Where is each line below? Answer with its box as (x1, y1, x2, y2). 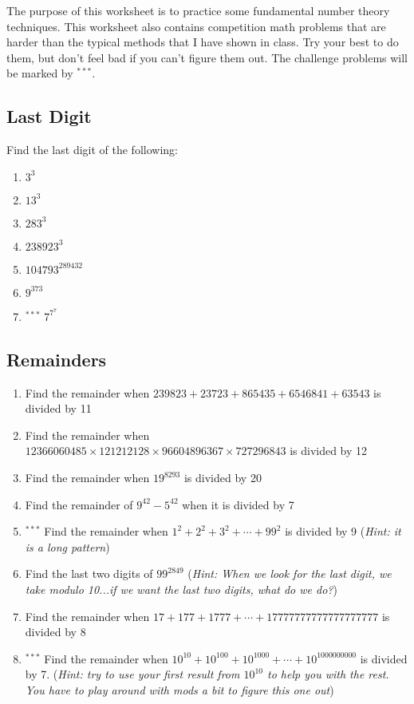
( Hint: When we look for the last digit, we (187, 565, 392, 582)
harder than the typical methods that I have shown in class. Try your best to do (6, 34, 399, 50)
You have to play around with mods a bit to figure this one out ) (25, 681, 334, 698)
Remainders (6, 346, 107, 371)
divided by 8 (25, 623, 86, 640)
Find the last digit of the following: (6, 141, 178, 158)
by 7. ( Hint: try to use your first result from (25, 666, 240, 682)
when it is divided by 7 (182, 496, 294, 512)
